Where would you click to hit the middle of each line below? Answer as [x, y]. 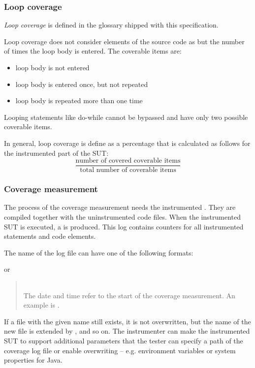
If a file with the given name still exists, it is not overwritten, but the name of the [127, 321]
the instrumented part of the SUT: [56, 153]
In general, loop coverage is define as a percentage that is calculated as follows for [127, 143]
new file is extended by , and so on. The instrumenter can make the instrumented [127, 331]
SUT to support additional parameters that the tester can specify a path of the [124, 340]
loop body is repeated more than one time [79, 100]
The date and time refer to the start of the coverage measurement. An [129, 295]
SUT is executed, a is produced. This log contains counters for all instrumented [124, 226]
